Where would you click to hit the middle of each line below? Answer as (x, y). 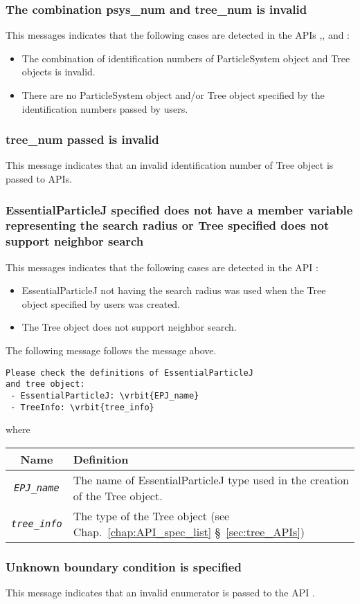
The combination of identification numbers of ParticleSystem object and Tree (186, 58)
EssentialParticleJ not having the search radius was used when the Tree (174, 290)
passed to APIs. (39, 179)
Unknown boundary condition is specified (124, 566)
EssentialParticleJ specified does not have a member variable (179, 209)
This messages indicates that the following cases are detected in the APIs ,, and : (178, 35)
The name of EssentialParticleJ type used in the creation (211, 479)
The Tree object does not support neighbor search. (129, 327)
